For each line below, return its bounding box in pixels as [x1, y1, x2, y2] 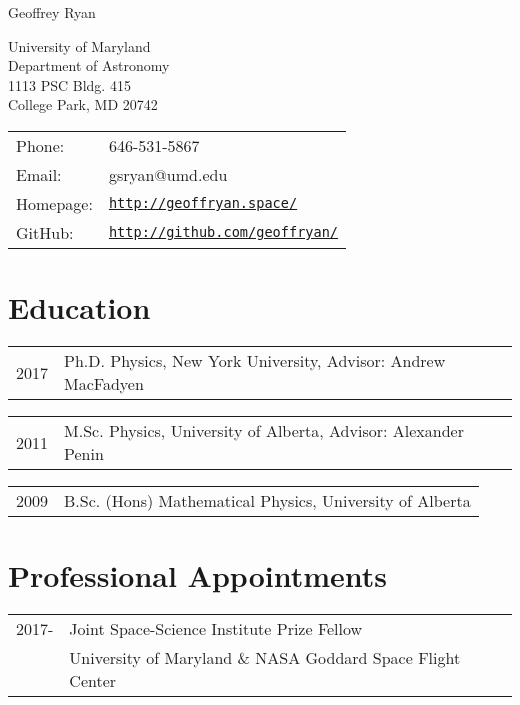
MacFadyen [64, 372, 144, 396]
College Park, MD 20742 [8, 94, 158, 115]
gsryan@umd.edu [108, 162, 228, 186]
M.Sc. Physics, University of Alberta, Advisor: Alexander [64, 419, 464, 443]
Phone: [16, 133, 65, 157]
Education [8, 287, 151, 328]
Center [69, 669, 117, 693]
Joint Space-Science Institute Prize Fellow [69, 617, 363, 641]
